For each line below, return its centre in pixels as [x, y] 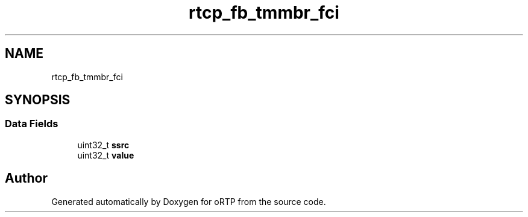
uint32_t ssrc [103, 145]
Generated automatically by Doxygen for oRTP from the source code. [189, 201]
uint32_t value [106, 155]
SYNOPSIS [38, 100]
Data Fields [32, 124]
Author [26, 178]
